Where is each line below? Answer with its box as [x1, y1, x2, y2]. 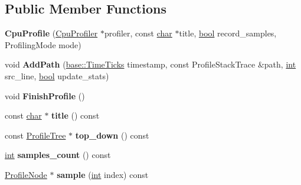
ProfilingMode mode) [5, 38, 81, 51]
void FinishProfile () [5, 89, 85, 102]
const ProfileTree [5, 129, 66, 141]
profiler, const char [104, 27, 172, 39]
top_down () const [75, 129, 149, 141]
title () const [51, 109, 100, 122]
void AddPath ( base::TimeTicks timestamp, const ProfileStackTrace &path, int [5, 58, 296, 70]
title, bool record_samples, [179, 27, 277, 39]
